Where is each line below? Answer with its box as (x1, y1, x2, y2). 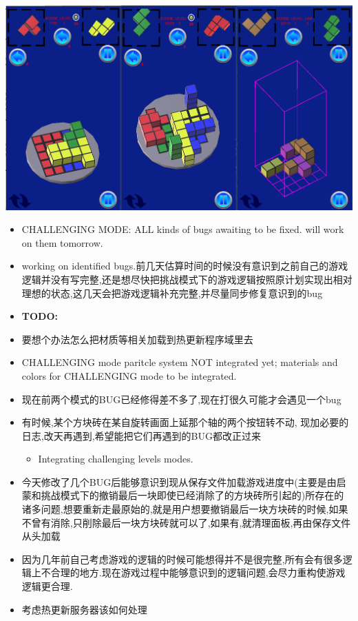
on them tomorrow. (21, 235, 103, 250)
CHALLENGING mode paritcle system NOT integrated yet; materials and (21, 355, 338, 369)
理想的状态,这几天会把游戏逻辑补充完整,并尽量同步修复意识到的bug (21, 285, 323, 300)
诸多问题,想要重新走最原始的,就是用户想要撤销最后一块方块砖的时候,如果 (21, 502, 348, 516)
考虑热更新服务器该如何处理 (21, 602, 147, 616)
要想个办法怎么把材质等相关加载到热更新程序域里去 (21, 332, 253, 346)
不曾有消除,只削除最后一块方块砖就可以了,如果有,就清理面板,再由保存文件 (21, 515, 351, 529)
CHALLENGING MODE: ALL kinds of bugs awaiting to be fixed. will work (21, 222, 344, 236)
